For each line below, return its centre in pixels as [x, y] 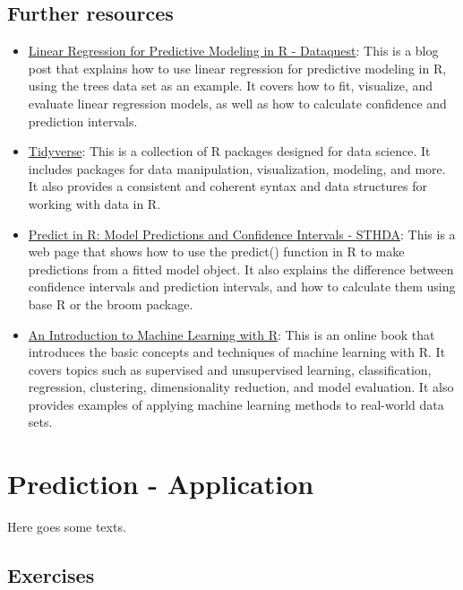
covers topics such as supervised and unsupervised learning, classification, [230, 369]
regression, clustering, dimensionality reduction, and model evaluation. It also [241, 387]
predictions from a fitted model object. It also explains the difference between [241, 269]
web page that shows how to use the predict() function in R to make [216, 252]
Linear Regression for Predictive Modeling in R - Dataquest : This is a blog [233, 51]
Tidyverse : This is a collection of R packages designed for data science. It [229, 151]
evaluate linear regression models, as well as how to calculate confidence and [237, 103]
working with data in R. [94, 203]
